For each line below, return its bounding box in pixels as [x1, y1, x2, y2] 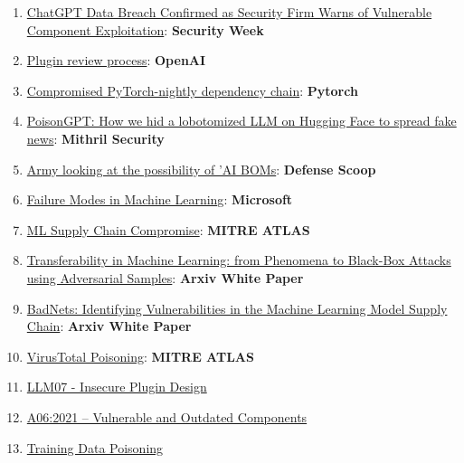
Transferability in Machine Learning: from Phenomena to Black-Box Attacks [26, 250, 451, 269]
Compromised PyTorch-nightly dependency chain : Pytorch [26, 80, 358, 99]
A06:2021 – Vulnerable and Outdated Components [26, 407, 308, 426]
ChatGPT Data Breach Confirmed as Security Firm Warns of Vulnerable [26, 3, 432, 21]
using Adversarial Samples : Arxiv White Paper [26, 268, 304, 287]
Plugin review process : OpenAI [26, 51, 206, 70]
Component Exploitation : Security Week [26, 20, 264, 39]
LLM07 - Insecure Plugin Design [26, 377, 207, 396]
